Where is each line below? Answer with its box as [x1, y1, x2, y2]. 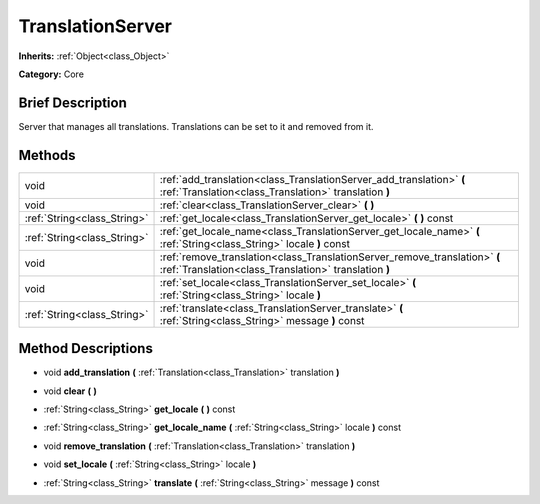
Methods [18, 146, 76, 164]
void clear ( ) [43, 385, 97, 397]
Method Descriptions [18, 340, 154, 357]
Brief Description [18, 94, 127, 111]
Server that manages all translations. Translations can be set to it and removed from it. [18, 120, 374, 132]
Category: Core [18, 68, 85, 80]
